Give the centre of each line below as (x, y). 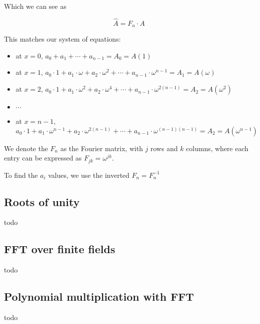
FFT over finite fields (60, 249)
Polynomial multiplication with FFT (99, 297)
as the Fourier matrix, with (102, 148)
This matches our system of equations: (63, 39)
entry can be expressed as (43, 158)
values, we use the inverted (89, 175)
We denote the (26, 148)
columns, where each (217, 148)
